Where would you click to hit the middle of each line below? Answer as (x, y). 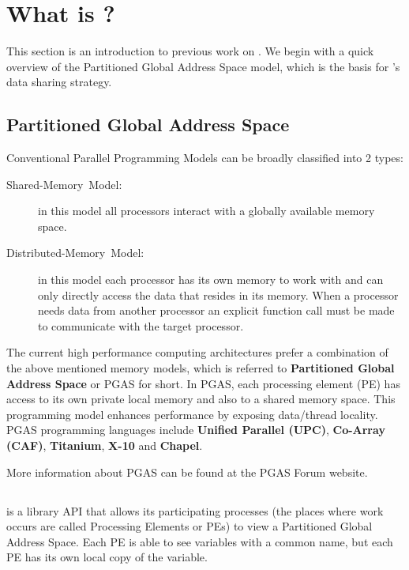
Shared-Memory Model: (64, 184)
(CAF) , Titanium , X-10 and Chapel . (105, 445)
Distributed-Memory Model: (75, 253)
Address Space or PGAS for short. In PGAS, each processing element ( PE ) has (203, 383)
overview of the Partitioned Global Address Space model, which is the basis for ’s (203, 66)
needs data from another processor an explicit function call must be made (216, 310)
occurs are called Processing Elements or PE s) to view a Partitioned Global (189, 526)
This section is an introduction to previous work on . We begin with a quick (190, 51)
